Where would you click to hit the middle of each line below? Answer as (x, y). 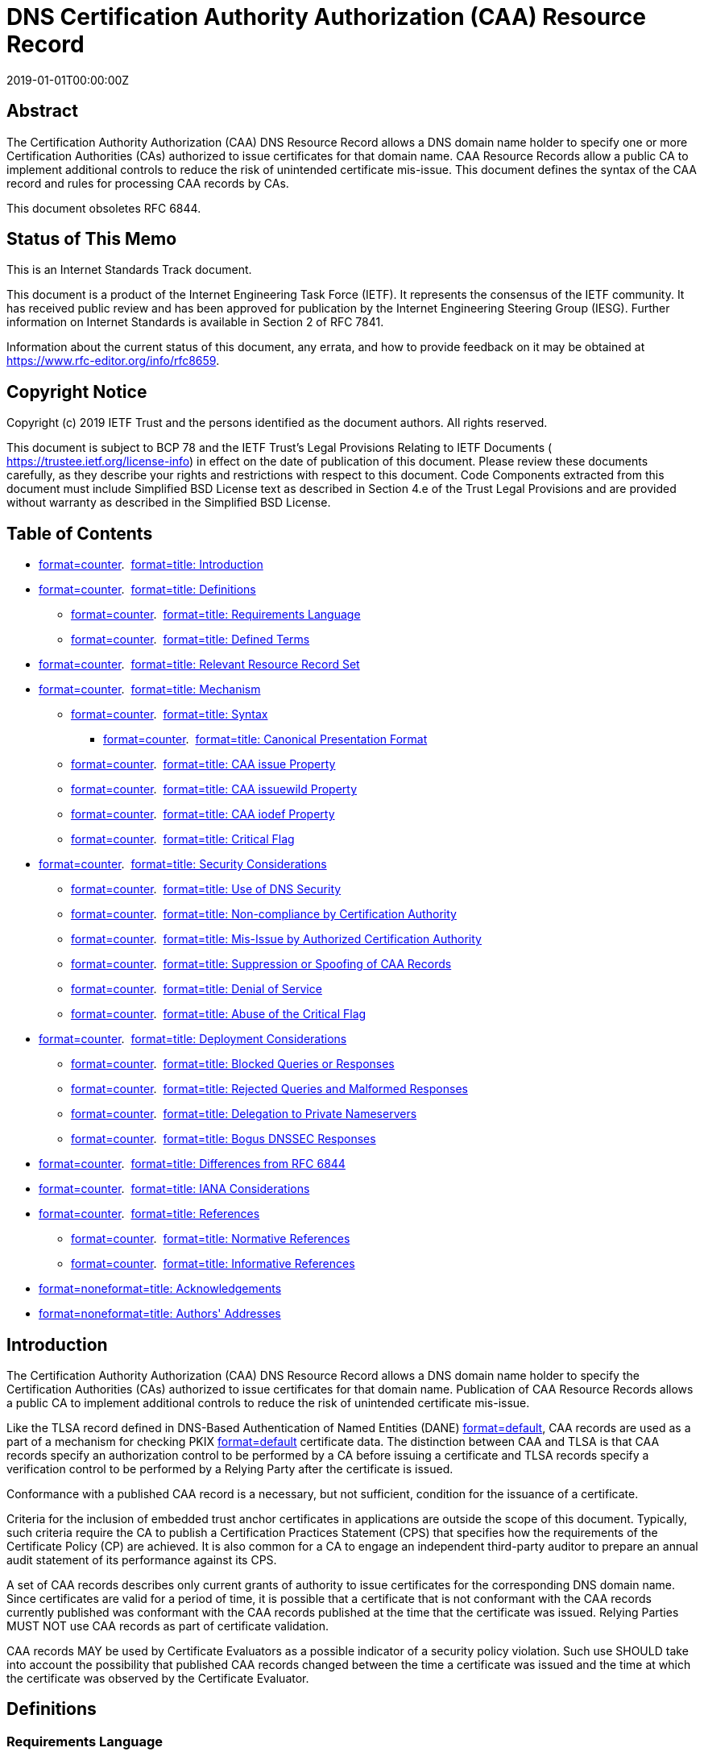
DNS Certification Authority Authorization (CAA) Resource (327, 17)
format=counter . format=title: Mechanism (150, 690)
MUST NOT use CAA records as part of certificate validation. (168, 1626)
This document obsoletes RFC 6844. (104, 208)
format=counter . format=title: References (149, 1214)
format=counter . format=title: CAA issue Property (203, 764)
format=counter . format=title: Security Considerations (183, 864)
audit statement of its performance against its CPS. (142, 1559)
